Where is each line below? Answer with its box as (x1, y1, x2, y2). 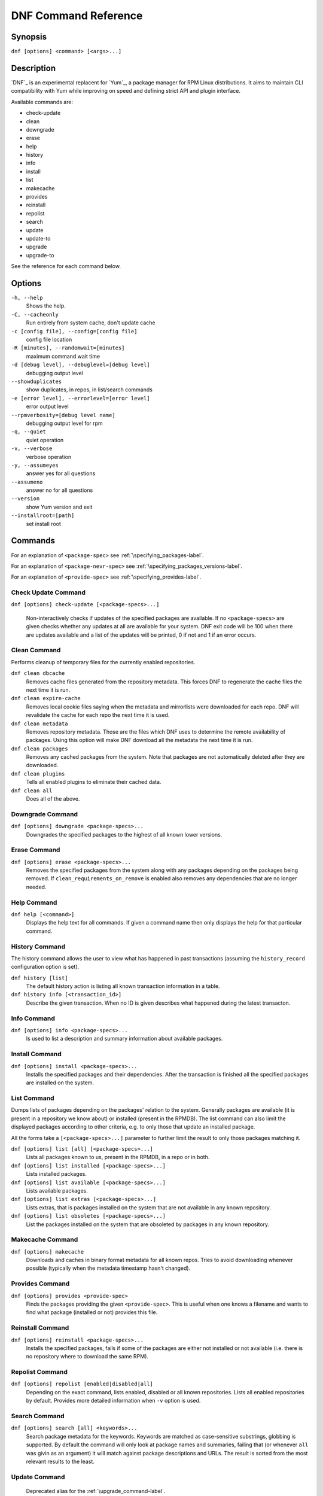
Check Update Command (11, 588, 86, 597)
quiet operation (26, 436, 64, 443)
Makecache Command (11, 1236, 78, 1244)
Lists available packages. (26, 1187, 88, 1194)
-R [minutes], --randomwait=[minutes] (11, 345, 125, 351)
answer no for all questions (26, 486, 93, 494)
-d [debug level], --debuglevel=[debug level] (11, 361, 150, 368)
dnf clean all (11, 787, 53, 794)
